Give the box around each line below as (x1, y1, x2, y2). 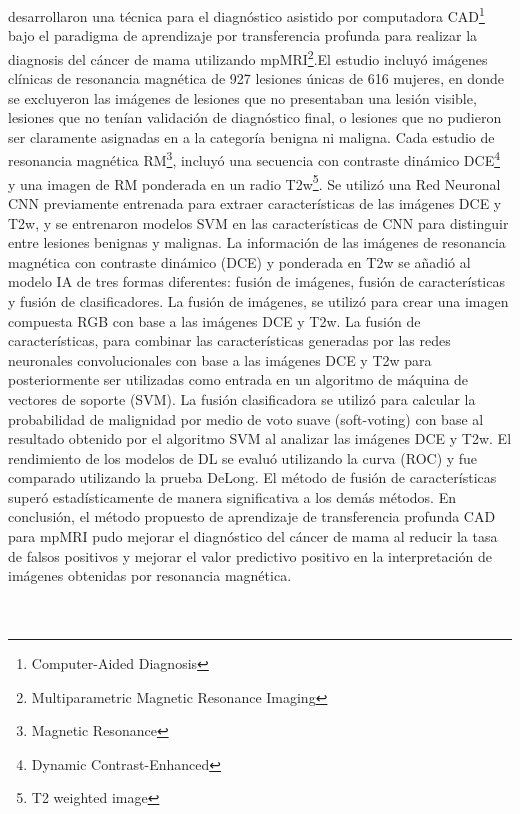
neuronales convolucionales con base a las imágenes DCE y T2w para (8, 349, 432, 370)
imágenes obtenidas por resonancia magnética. (8, 565, 292, 586)
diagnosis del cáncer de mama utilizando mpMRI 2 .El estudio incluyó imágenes (8, 45, 488, 69)
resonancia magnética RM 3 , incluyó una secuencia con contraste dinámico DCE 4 (8, 147, 501, 171)
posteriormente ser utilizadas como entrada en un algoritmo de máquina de (8, 369, 469, 390)
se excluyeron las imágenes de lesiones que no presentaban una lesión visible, (8, 87, 477, 108)
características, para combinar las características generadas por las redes (8, 330, 451, 351)
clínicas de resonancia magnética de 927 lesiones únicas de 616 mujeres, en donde (8, 68, 504, 89)
